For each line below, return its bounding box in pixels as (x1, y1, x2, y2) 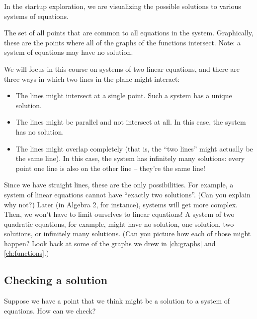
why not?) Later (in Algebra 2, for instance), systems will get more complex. (4, 199, 238, 209)
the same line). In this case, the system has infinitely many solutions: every (15, 153, 245, 163)
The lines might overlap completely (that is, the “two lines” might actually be (15, 143, 253, 154)
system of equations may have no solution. (4, 47, 133, 57)
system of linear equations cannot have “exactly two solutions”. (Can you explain (4, 189, 251, 199)
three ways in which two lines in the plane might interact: (4, 73, 180, 84)
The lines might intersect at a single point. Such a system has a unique (15, 90, 232, 101)
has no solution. (15, 126, 64, 137)
